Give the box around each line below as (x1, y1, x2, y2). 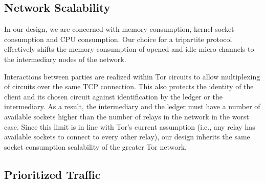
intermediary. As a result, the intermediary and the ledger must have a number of (4, 101, 260, 112)
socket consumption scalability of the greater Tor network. (4, 141, 187, 152)
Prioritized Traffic (4, 166, 101, 182)
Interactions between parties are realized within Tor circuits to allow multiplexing (4, 71, 260, 82)
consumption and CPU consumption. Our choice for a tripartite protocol (4, 33, 232, 44)
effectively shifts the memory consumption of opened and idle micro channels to (4, 44, 254, 54)
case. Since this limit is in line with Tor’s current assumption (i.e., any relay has (4, 121, 255, 132)
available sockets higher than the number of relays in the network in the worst (4, 111, 249, 121)
